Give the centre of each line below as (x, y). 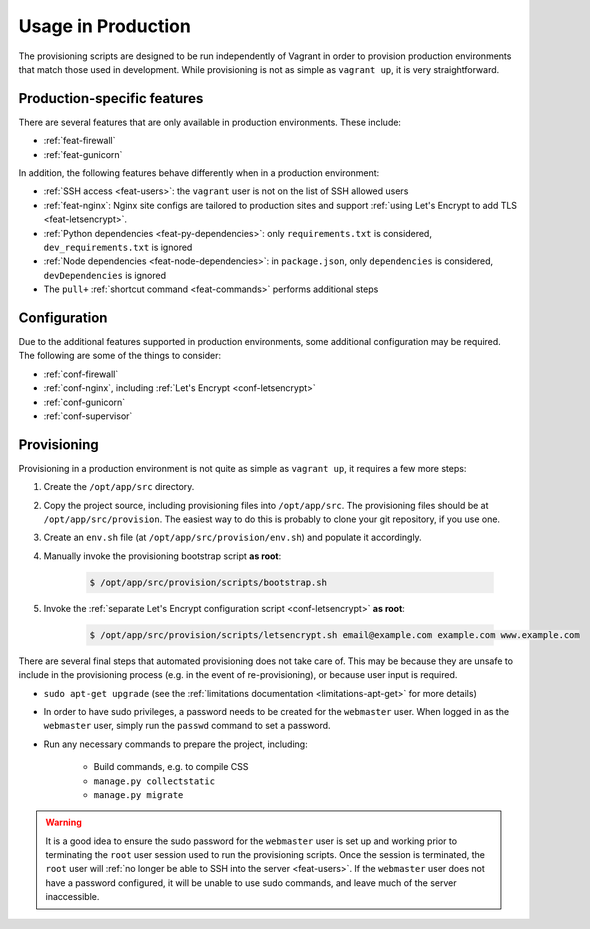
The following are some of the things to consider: (120, 356)
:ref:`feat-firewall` (79, 141)
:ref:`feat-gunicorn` (83, 154)
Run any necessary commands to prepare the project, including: (176, 744)
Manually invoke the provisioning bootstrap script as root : (162, 556)
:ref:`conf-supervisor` (88, 416)
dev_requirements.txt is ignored (118, 247)
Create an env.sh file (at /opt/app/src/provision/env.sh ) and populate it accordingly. (232, 537)
